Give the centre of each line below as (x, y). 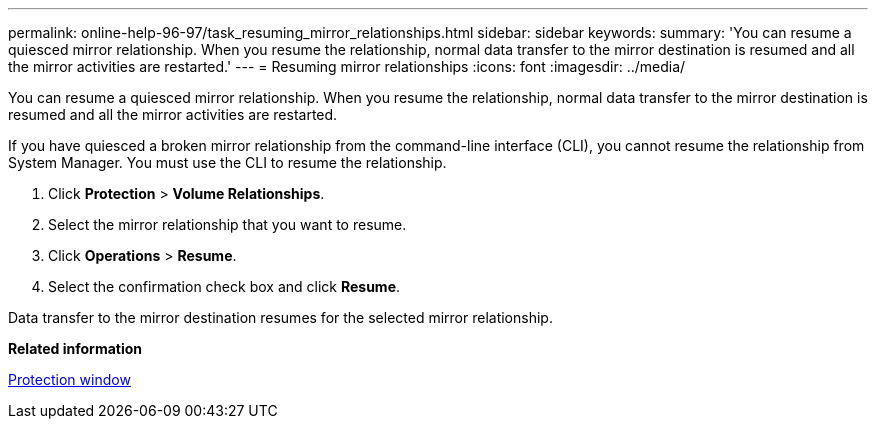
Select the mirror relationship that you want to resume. (227, 224)
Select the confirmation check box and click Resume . (224, 286)
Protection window (69, 379)
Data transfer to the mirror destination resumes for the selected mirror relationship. (280, 317)
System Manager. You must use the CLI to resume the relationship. (227, 162)
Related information (75, 348)
